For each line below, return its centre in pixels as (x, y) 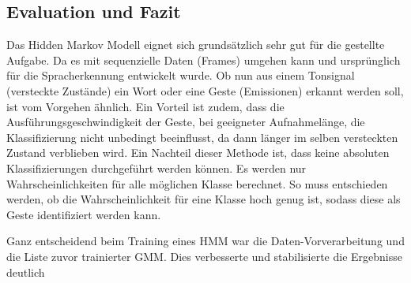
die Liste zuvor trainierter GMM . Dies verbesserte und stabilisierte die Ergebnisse (204, 256)
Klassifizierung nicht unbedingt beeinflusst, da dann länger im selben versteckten (202, 137)
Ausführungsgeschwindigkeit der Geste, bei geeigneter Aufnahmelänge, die (186, 122)
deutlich (26, 272)
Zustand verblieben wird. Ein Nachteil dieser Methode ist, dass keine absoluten (198, 153)
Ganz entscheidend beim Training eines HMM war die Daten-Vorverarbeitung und (205, 241)
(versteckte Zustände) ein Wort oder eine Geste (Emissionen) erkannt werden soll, (205, 90)
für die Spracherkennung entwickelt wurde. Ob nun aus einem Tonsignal (181, 75)
